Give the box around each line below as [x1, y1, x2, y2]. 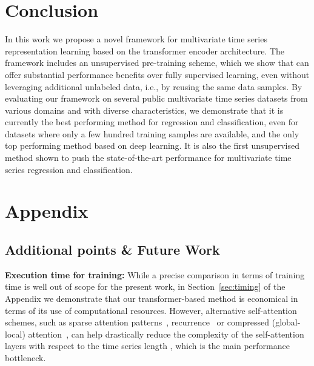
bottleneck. [5, 351, 46, 364]
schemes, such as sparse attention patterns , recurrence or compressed [5, 316, 270, 328]
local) [5, 327, 25, 340]
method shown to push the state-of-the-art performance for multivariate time [5, 151, 292, 164]
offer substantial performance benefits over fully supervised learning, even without [5, 68, 310, 80]
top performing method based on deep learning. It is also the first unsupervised [5, 139, 300, 152]
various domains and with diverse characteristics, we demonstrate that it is [5, 103, 284, 116]
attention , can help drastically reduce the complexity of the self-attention [28, 327, 304, 340]
